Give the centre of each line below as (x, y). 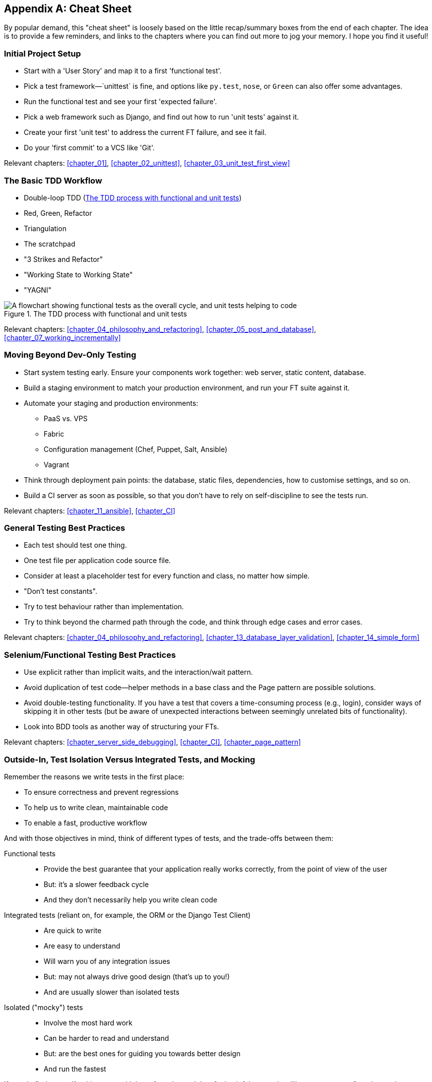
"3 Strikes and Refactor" (63, 259)
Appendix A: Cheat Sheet (68, 9)
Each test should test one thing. (75, 545)
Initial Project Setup (42, 53)
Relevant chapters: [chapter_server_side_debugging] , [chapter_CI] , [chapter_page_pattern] (153, 742)
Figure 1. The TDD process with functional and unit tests (95, 314)
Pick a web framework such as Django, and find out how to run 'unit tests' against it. (161, 117)
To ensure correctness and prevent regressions (101, 792)
